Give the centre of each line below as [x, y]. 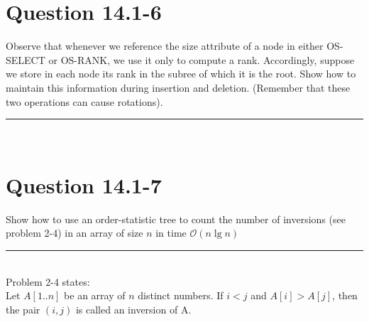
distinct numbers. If [181, 295]
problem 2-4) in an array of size [75, 233]
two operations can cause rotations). [84, 101]
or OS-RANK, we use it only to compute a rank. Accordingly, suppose [202, 59]
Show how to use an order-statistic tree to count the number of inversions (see [176, 219]
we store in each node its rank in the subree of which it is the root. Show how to [181, 74]
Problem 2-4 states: [48, 281]
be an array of [95, 295]
